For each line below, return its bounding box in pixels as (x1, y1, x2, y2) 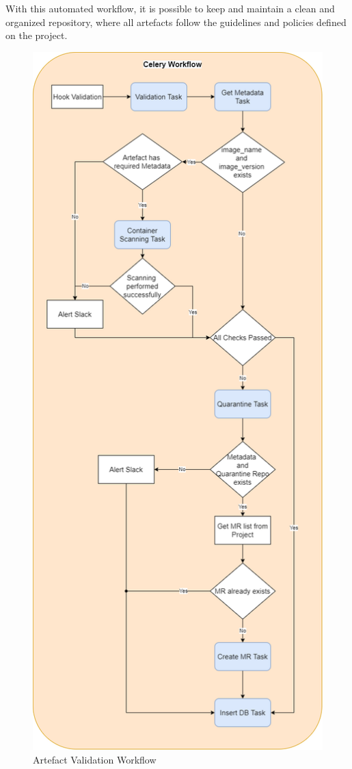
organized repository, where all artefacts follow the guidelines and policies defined (5, 14, 347, 29)
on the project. (5, 28, 68, 42)
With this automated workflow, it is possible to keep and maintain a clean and (5, 1, 335, 15)
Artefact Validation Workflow (33, 752, 157, 766)
